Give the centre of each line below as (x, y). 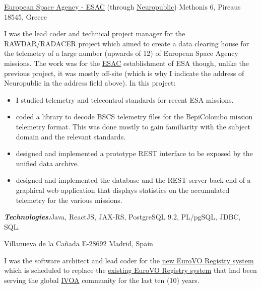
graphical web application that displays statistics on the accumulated (123, 190)
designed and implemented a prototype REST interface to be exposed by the (134, 153)
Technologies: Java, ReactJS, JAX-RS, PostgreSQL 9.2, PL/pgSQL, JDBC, (122, 217)
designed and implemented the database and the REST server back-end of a (133, 180)
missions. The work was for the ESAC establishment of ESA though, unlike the (126, 63)
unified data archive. (47, 163)
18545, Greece (25, 16)
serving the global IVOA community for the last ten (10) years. (102, 280)
